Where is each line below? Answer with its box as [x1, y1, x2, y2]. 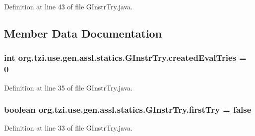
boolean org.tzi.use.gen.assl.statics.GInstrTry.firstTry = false [4, 103, 252, 116]
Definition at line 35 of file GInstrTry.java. [4, 82, 133, 92]
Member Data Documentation [4, 25, 162, 41]
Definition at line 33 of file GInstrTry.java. [4, 123, 133, 133]
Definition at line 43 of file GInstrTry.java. [4, 1, 133, 11]
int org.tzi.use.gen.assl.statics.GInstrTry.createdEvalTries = [4, 51, 247, 64]
